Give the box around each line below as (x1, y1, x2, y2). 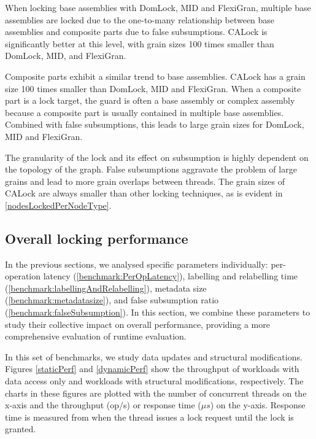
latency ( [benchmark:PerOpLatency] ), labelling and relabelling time (43, 270, 298, 282)
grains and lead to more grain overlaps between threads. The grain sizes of (5, 174, 285, 187)
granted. (5, 422, 36, 435)
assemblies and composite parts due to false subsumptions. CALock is (5, 25, 268, 38)
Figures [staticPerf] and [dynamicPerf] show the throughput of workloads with (5, 362, 299, 375)
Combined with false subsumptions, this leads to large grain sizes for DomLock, (5, 118, 304, 131)
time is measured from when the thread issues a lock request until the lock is (5, 410, 294, 423)
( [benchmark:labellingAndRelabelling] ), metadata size (5, 281, 207, 294)
